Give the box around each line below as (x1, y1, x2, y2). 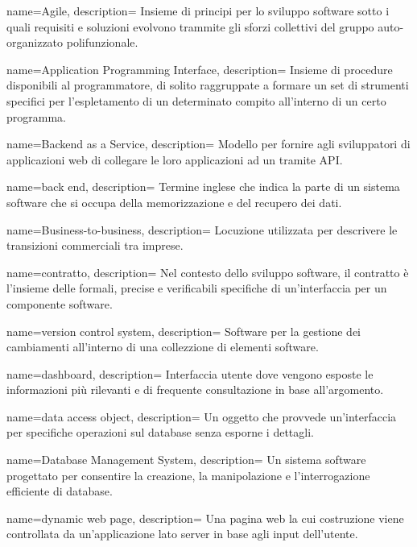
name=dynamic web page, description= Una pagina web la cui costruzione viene (6, 509, 404, 526)
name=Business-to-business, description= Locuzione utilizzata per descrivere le (6, 221, 398, 238)
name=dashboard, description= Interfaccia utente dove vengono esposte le (6, 365, 374, 382)
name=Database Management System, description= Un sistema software (6, 451, 366, 468)
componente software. (6, 295, 113, 312)
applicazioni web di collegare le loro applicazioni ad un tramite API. (6, 151, 343, 168)
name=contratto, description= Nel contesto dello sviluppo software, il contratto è (6, 263, 409, 280)
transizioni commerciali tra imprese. (6, 237, 184, 254)
